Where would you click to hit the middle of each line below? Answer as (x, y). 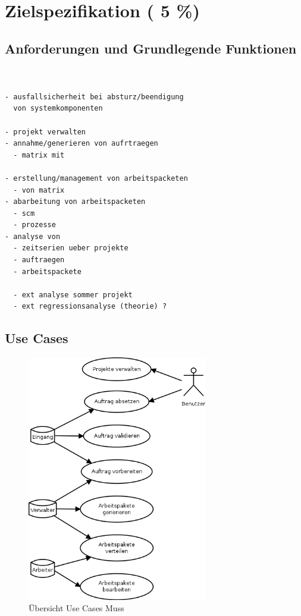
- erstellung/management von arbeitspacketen (96, 178)
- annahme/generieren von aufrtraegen (81, 144)
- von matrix (39, 190)
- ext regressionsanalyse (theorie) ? (90, 307)
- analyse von (33, 236)
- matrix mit (39, 155)
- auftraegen (39, 260)
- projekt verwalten (46, 132)
